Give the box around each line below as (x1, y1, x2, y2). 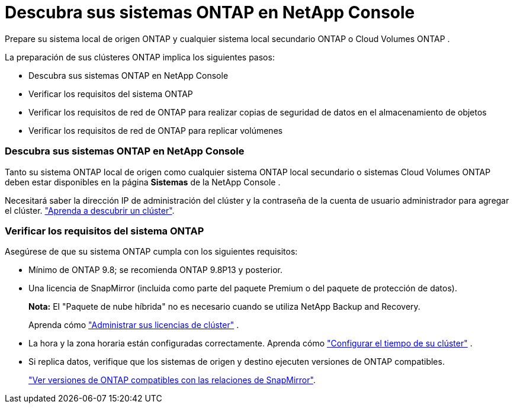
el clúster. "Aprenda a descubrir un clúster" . (5, 205, 175, 216)
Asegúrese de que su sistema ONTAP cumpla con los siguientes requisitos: (5, 246, 298, 257)
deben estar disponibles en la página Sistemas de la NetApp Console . (5, 176, 281, 187)
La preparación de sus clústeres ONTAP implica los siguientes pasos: (5, 52, 275, 62)
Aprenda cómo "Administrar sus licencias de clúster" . (28, 320, 239, 330)
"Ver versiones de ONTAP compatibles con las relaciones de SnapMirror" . (28, 375, 316, 385)
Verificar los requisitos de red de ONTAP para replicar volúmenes (28, 125, 283, 136)
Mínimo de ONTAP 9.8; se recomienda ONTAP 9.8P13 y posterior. (28, 265, 282, 275)
